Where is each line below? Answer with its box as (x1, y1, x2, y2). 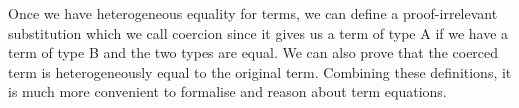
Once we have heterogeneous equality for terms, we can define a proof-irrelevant (8, 3, 498, 23)
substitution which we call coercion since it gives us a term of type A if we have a (8, 22, 509, 43)
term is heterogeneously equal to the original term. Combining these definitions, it (8, 61, 512, 82)
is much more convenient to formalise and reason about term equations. (8, 81, 447, 102)
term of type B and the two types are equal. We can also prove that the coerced (8, 42, 499, 63)
